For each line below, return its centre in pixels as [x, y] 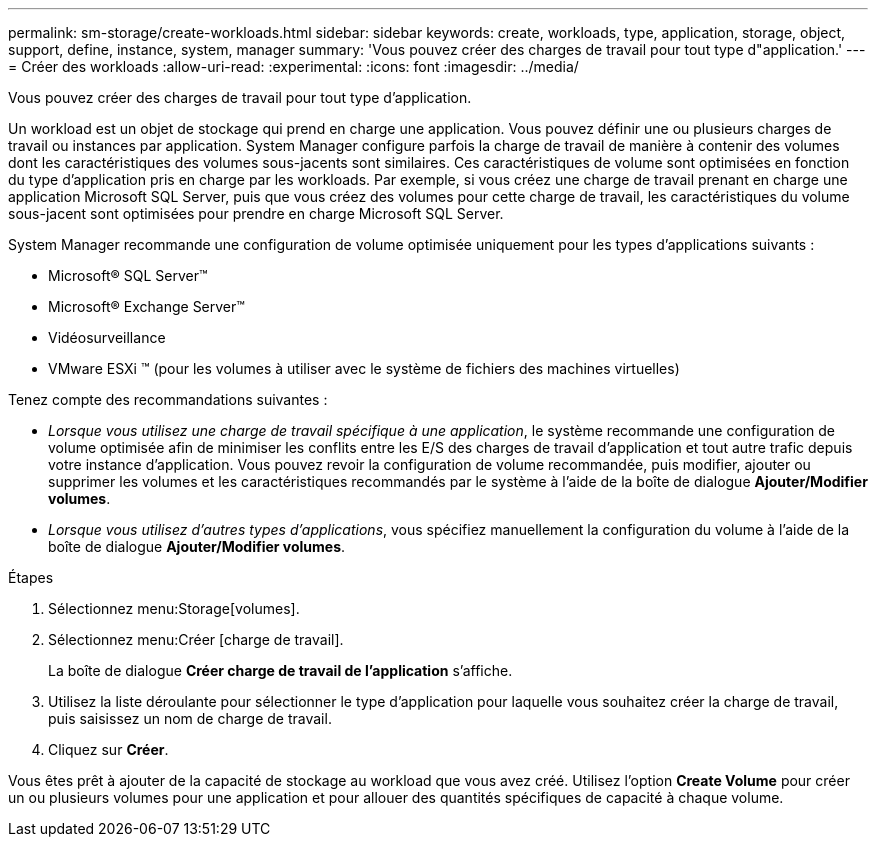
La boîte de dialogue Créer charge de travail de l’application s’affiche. [280, 670]
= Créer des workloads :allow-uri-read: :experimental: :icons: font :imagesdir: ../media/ [293, 66]
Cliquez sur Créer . [108, 749]
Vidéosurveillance [107, 337]
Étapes [31, 577]
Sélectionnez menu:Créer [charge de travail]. [196, 639]
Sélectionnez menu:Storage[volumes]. [174, 608]
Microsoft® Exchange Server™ [146, 306]
